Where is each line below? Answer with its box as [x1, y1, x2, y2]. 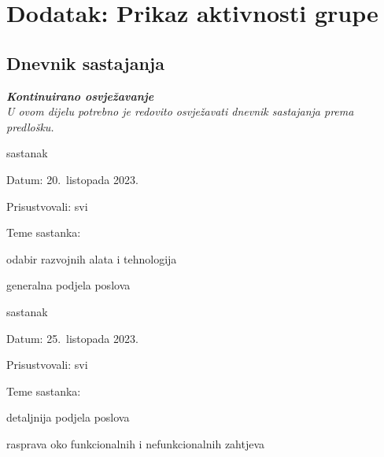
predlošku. [6, 118, 54, 135]
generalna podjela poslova [6, 277, 131, 293]
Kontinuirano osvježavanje [6, 87, 154, 104]
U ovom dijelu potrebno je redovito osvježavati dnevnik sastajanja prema [6, 103, 354, 120]
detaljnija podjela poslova [6, 409, 130, 426]
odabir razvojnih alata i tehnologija [6, 250, 177, 267]
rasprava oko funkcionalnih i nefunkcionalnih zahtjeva [6, 435, 265, 451]
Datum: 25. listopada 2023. [6, 330, 138, 346]
